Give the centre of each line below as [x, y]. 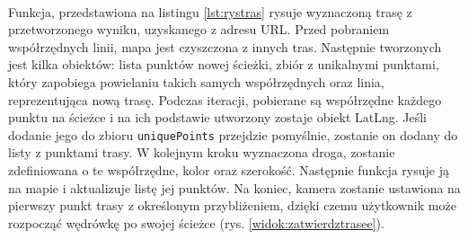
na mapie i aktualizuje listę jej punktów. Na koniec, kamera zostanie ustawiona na [234, 187]
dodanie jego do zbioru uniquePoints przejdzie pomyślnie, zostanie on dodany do [233, 134]
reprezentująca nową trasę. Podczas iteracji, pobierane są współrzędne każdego [225, 99]
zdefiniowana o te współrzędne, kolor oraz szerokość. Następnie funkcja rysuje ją [229, 170]
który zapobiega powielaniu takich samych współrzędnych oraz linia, [196, 81]
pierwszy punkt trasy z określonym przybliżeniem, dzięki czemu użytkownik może [232, 205]
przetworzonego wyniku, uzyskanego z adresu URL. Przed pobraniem [199, 29]
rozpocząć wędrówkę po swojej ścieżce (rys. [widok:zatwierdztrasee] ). [196, 222]
